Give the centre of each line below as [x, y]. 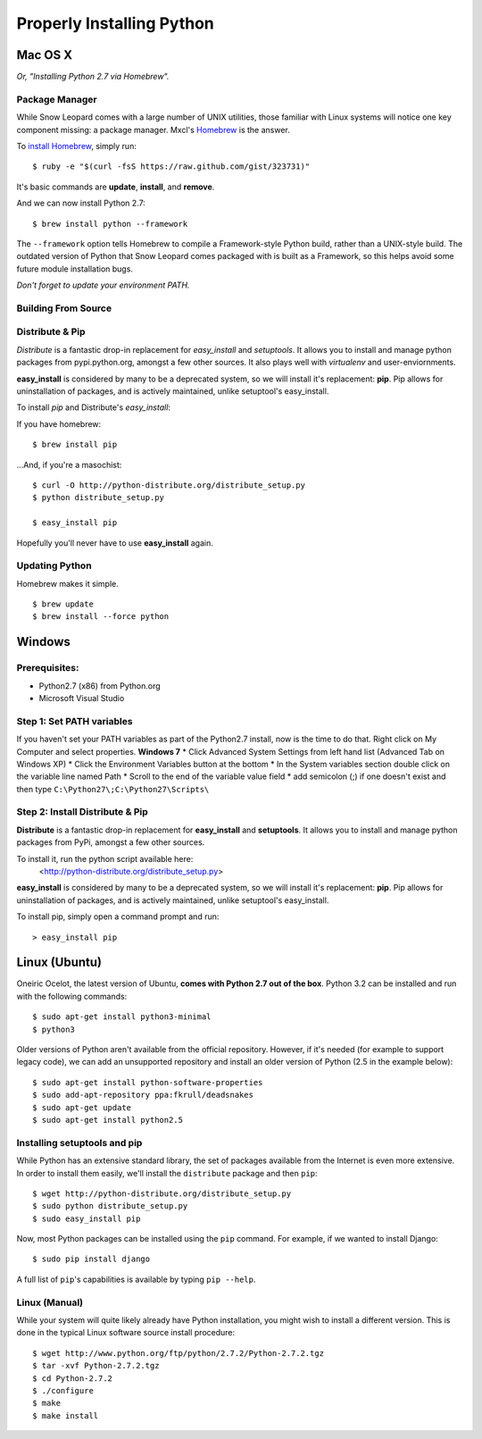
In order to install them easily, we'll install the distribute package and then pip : [167, 1173]
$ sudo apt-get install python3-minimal [122, 1017]
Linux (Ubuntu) [59, 962]
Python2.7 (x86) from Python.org [100, 686]
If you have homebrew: [59, 423]
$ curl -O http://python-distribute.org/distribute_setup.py [169, 485]
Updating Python [54, 565]
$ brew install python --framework [110, 224]
